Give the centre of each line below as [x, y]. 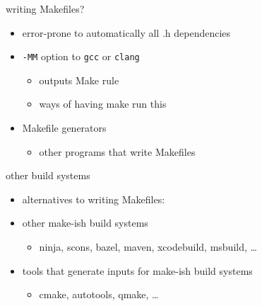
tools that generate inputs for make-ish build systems [137, 270]
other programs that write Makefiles [117, 151]
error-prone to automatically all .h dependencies [126, 32]
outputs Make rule [79, 80]
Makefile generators [64, 128]
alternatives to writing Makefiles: [94, 199]
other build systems [48, 175]
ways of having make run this [103, 104]
